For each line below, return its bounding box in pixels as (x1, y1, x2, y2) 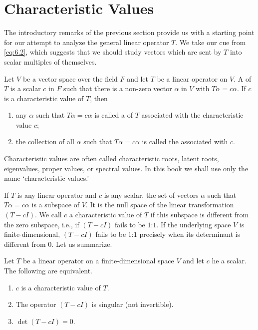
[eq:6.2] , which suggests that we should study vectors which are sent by (4, 47, 222, 57)
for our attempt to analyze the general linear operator (4, 37, 169, 47)
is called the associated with (142, 136, 228, 147)
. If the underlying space (156, 219, 231, 229)
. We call (35, 209, 62, 220)
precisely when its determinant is (139, 229, 241, 239)
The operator (15, 299, 56, 309)
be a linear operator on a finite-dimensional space (22, 255, 174, 266)
